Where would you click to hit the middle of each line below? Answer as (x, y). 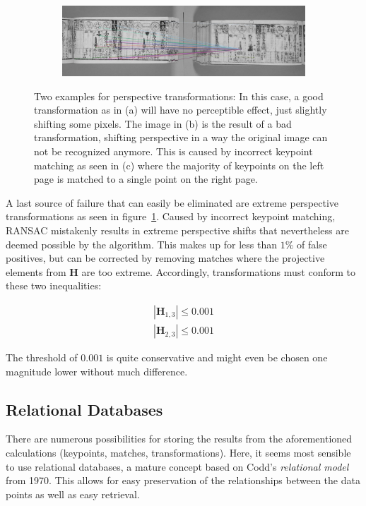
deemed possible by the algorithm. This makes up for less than (141, 244)
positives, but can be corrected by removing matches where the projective (165, 258)
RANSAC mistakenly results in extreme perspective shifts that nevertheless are (177, 230)
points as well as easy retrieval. (73, 494)
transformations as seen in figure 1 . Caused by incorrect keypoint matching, (171, 216)
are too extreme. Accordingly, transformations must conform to (219, 271)
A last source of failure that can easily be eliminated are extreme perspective (172, 202)
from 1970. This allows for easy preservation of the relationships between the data (183, 480)
